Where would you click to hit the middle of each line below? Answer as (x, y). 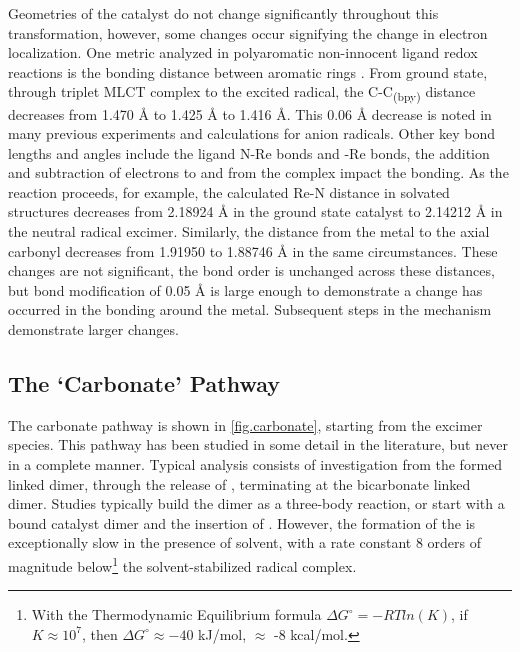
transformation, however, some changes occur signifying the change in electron (248, 32)
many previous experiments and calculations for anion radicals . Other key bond (252, 133)
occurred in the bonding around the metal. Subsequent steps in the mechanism (250, 309)
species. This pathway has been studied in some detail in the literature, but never (258, 444)
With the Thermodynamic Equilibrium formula (176, 614)
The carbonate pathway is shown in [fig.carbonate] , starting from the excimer (245, 424)
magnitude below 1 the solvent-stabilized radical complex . (182, 564)
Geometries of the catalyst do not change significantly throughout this (223, 13)
